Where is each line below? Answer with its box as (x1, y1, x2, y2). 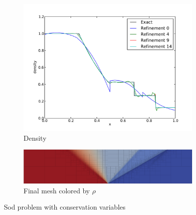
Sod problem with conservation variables (4, 202, 126, 212)
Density (24, 132, 47, 143)
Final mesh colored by (24, 185, 90, 195)
